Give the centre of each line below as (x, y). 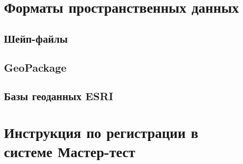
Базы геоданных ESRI (59, 96)
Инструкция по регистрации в (101, 132)
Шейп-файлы (36, 38)
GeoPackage (35, 67)
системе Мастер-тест (70, 151)
